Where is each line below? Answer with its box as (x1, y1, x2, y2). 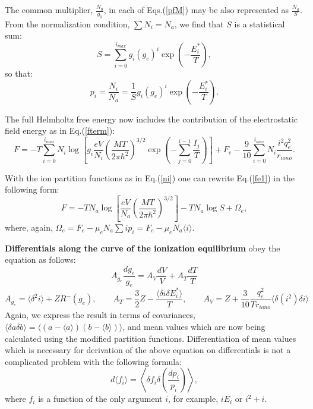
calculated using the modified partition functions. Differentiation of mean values (5, 332, 296, 344)
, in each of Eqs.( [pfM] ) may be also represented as (103, 4, 289, 15)
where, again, (5, 221, 53, 233)
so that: (5, 67, 33, 80)
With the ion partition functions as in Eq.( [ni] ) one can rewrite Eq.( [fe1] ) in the (5, 171, 295, 184)
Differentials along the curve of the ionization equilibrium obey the (5, 241, 280, 254)
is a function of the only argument (38, 392, 163, 405)
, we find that (174, 17, 224, 30)
